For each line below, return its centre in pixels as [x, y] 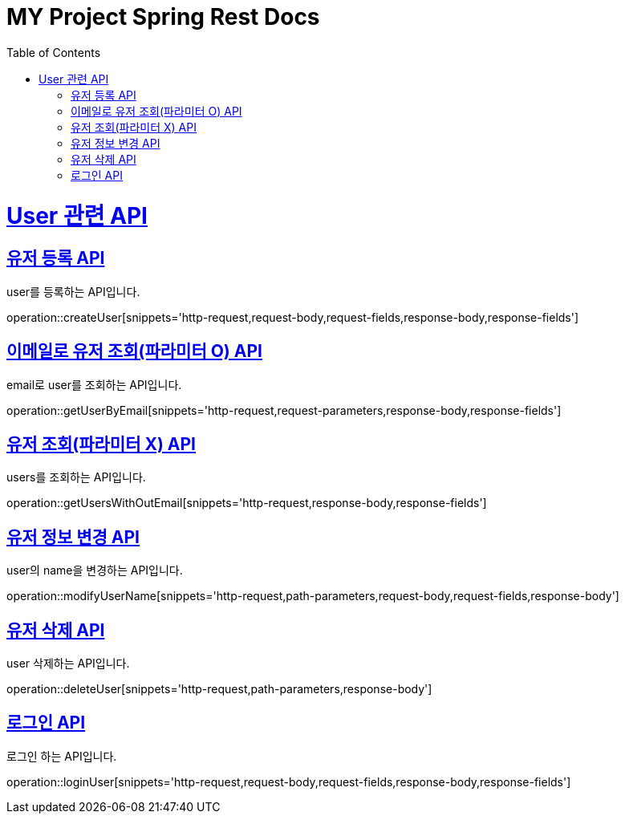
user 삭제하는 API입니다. [68, 664]
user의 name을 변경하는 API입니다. [95, 570]
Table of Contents [54, 52]
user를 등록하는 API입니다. [73, 291]
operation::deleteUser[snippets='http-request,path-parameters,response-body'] [219, 689]
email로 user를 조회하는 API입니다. [94, 384]
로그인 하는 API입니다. [62, 756]
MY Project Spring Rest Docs [163, 17]
